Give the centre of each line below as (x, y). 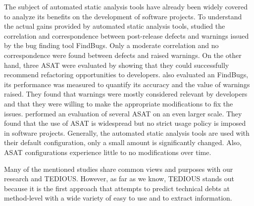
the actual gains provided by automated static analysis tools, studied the (115, 26)
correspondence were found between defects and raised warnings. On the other (123, 55)
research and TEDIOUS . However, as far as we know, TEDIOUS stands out (119, 179)
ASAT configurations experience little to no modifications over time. (108, 152)
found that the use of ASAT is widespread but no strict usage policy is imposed (125, 123)
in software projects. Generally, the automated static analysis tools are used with (127, 132)
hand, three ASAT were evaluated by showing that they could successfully (117, 65)
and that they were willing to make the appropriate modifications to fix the (119, 103)
